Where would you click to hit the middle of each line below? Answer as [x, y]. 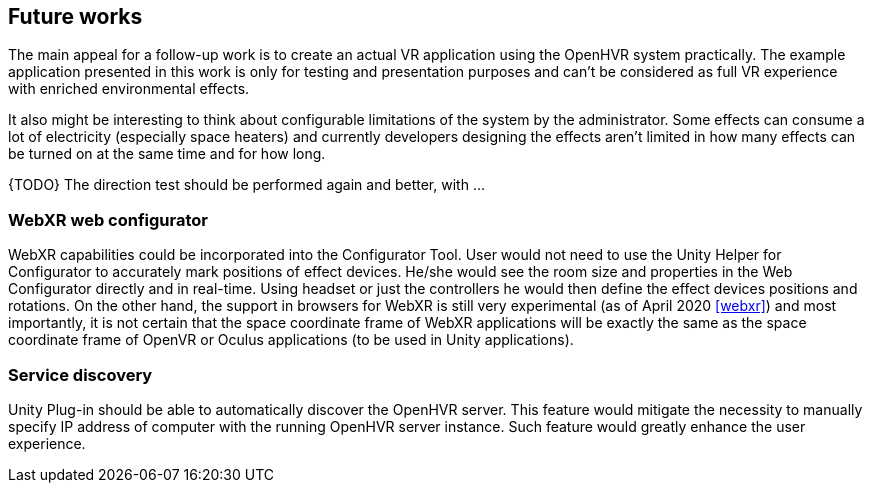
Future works [75, 16]
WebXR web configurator [108, 219]
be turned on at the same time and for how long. [167, 154]
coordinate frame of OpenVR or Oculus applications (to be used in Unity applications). [291, 340]
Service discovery [80, 374]
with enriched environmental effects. [129, 89]
